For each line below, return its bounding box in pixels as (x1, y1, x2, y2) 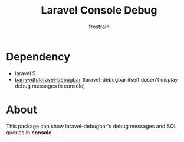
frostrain (88, 23, 110, 30)
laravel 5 (14, 69, 36, 77)
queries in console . (6, 128, 54, 136)
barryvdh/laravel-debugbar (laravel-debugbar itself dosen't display (14, 76, 178, 83)
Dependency (6, 50, 71, 63)
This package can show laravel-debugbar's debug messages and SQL (6, 122, 178, 130)
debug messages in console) (14, 82, 86, 89)
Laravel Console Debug (41, 4, 157, 17)
